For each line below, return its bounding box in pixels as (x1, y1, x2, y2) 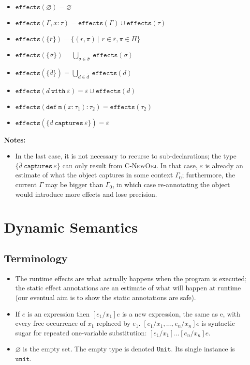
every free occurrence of (15, 318, 86, 328)
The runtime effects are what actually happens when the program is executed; (15, 273, 247, 283)
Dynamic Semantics (4, 217, 138, 237)
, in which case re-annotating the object (112, 179, 230, 189)
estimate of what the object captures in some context (15, 170, 173, 180)
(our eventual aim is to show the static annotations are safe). (15, 292, 196, 302)
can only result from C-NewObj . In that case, (62, 160, 198, 170)
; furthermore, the (182, 170, 235, 180)
